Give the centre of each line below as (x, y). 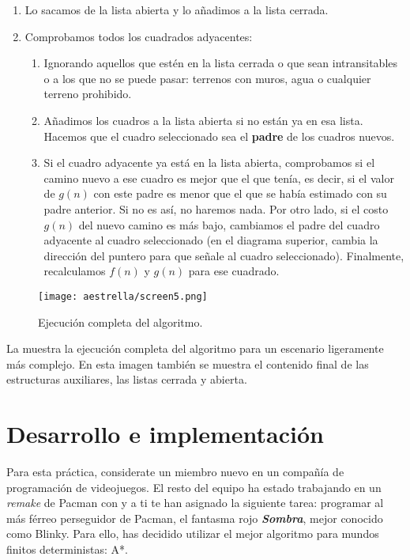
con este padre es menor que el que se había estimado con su (240, 193)
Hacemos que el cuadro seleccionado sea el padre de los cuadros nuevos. (219, 136)
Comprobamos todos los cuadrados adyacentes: (139, 36)
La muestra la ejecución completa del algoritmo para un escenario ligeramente (195, 348)
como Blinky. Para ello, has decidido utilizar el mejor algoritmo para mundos (193, 534)
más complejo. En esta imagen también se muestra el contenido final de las (188, 363)
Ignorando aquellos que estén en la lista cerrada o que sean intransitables (221, 63)
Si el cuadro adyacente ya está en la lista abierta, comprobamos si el (209, 163)
